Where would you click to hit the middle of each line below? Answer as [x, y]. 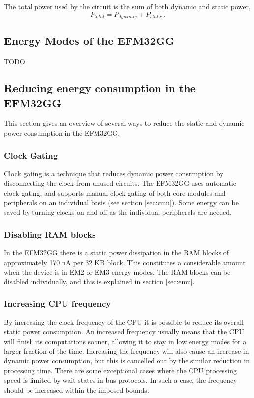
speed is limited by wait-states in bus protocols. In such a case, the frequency [121, 380]
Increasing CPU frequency [58, 303]
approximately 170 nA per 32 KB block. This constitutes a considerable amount [125, 262]
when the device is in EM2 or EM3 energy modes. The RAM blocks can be [117, 272]
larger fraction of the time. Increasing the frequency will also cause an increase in [127, 351]
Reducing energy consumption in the [100, 88]
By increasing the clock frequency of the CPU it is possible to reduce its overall [124, 322]
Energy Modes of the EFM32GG [89, 41]
